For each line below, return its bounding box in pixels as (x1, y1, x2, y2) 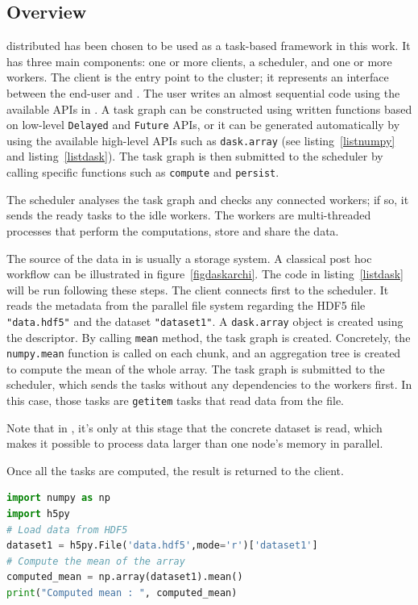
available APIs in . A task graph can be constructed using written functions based (6, 100, 412, 117)
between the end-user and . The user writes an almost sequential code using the (6, 84, 400, 101)
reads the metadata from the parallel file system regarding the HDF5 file (6, 297, 366, 314)
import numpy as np (6, 492, 110, 504)
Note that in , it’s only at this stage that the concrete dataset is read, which (6, 419, 383, 436)
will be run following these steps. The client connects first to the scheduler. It (6, 281, 389, 298)
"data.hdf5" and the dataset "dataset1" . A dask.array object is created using (6, 312, 404, 329)
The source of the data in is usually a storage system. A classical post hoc (6, 249, 372, 266)
